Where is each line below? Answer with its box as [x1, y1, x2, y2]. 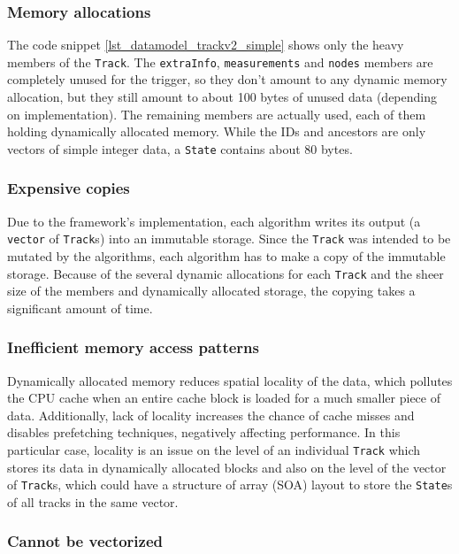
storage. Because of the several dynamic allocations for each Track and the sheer [7, 264, 444, 282]
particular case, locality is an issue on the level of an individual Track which [7, 441, 421, 458]
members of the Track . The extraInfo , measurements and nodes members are [7, 52, 433, 71]
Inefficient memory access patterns [7, 336, 259, 358]
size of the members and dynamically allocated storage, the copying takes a [7, 281, 416, 300]
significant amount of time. [7, 298, 153, 317]
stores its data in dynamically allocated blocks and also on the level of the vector [7, 458, 447, 476]
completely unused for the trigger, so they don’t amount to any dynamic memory [7, 70, 448, 88]
